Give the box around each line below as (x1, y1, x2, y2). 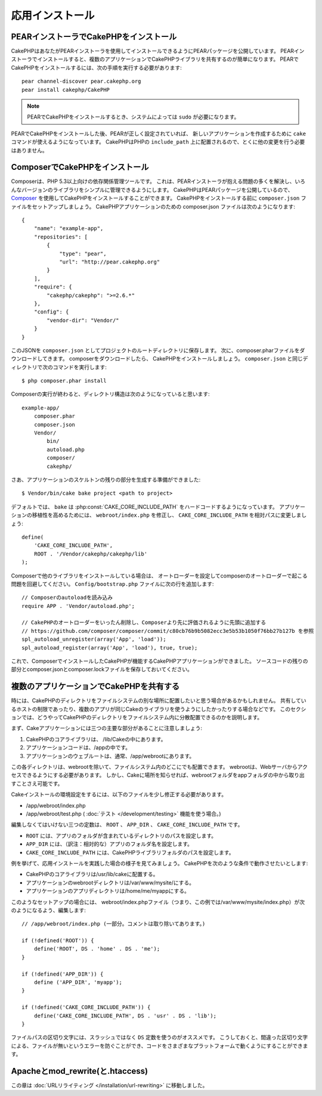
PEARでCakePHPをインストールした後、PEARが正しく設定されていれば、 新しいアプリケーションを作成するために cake (11, 130, 306, 137)
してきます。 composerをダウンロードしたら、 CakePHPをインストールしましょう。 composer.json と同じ (36, 355, 304, 362)
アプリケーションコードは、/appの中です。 (26, 744, 131, 751)
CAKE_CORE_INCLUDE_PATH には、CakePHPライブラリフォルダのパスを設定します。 (26, 849, 234, 856)
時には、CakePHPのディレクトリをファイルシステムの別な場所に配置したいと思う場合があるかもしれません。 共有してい (11, 697, 306, 704)
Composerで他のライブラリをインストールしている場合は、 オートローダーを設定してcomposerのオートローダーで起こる (11, 572, 308, 579)
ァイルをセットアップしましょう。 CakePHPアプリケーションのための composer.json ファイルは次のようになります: (11, 203, 295, 210)
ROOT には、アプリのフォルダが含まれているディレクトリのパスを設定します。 (26, 832, 217, 839)
